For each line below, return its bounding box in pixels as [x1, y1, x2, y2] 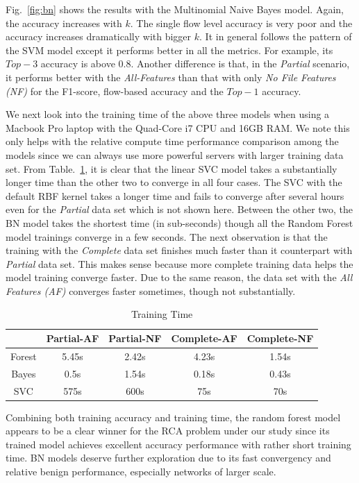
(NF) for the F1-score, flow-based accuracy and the [6, 83, 224, 98]
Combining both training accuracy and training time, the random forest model [6, 409, 341, 424]
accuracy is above [40, 56, 115, 71]
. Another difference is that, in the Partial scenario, [131, 56, 350, 71]
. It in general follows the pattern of [199, 29, 352, 44]
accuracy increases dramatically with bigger [6, 29, 192, 44]
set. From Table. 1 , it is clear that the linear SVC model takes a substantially [6, 161, 337, 176]
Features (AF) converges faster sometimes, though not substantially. [6, 283, 296, 298]
